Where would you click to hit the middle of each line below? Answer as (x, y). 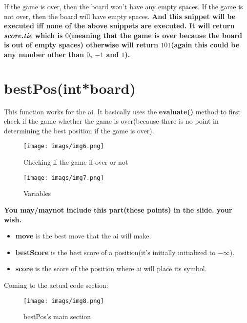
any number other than (44, 54)
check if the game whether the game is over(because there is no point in (111, 121)
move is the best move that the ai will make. (83, 236)
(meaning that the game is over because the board (155, 35)
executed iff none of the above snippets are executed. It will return (119, 26)
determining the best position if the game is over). (79, 130)
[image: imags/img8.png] (64, 301)
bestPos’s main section (57, 316)
